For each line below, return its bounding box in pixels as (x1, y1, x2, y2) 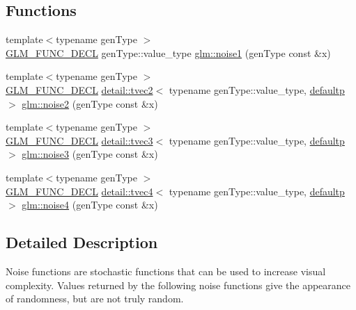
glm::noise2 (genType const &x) (22, 96, 158, 111)
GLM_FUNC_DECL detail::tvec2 (6, 82, 153, 97)
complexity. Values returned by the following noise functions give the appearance (6, 277, 351, 292)
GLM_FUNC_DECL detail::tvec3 (6, 133, 153, 147)
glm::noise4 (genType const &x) (22, 197, 158, 212)
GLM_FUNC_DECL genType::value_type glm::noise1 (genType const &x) (6, 45, 331, 60)
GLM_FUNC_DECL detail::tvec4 (6, 183, 153, 198)
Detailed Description (6, 231, 158, 253)
